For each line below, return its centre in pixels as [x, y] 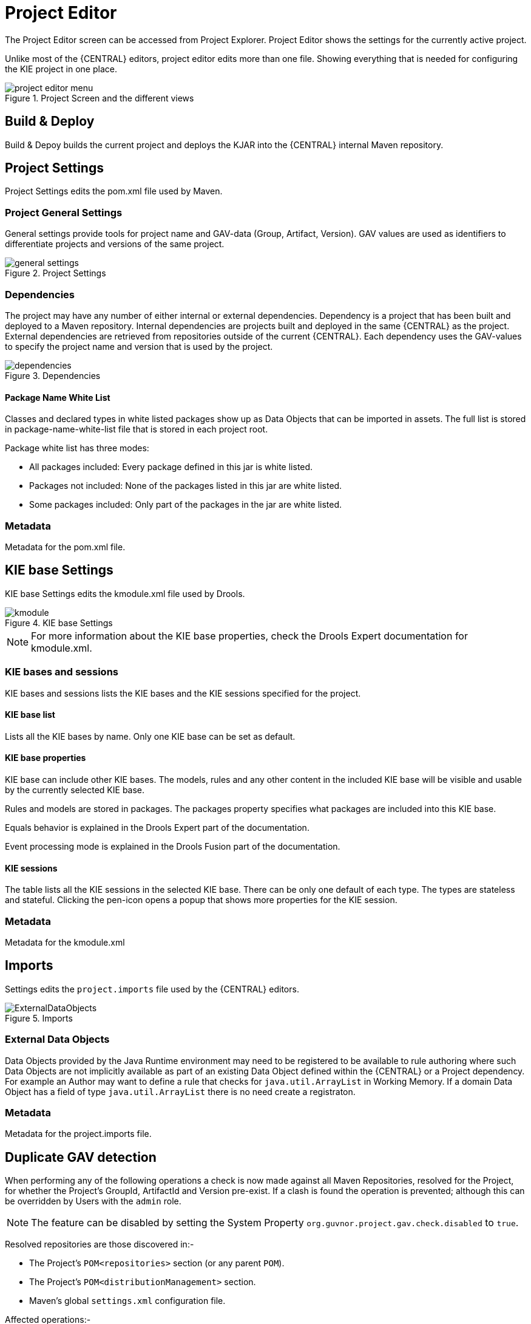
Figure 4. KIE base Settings [59, 623]
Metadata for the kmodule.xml [65, 942]
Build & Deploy [50, 121]
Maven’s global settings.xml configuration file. [127, 1301]
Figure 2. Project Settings [56, 273]
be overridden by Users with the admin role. [93, 1201]
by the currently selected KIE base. [75, 790]
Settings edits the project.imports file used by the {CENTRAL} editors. [152, 989]
